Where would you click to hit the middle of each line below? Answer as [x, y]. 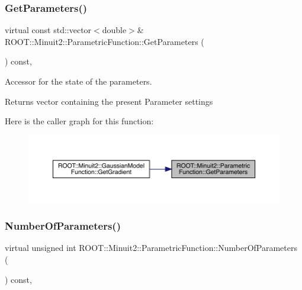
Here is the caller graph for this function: [79, 121]
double [114, 30]
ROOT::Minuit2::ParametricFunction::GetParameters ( [105, 41]
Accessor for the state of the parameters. [78, 81]
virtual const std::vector [48, 30]
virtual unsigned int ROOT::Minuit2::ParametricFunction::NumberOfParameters [151, 248]
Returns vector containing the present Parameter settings [109, 101]
